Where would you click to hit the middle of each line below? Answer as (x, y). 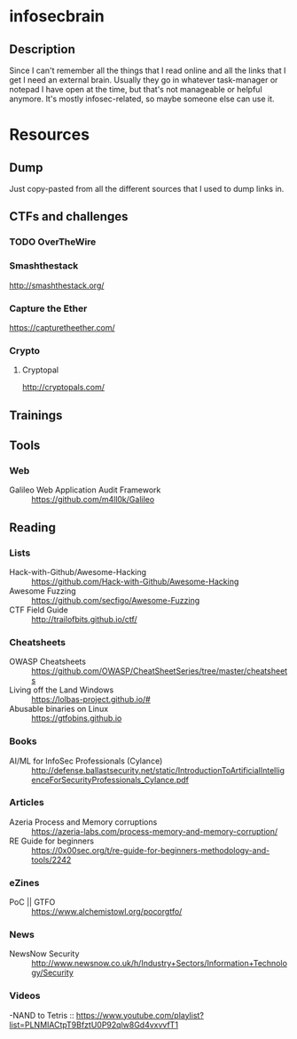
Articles (27, 803)
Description (42, 49)
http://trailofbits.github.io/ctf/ (84, 619)
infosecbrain (57, 16)
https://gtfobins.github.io (77, 718)
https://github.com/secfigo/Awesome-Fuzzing (116, 600)
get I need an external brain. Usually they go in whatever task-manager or (144, 80)
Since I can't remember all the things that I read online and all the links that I (148, 70)
